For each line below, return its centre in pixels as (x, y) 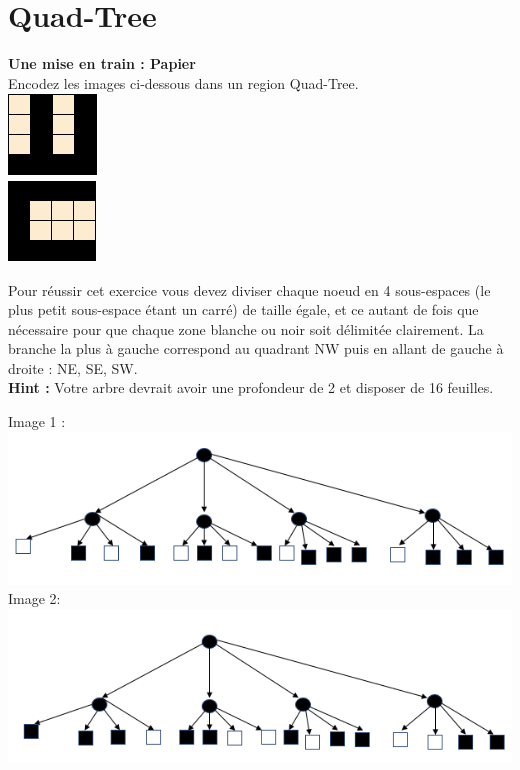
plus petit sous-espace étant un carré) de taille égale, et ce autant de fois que (243, 309)
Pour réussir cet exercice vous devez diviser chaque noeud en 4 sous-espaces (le (249, 289)
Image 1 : (37, 421)
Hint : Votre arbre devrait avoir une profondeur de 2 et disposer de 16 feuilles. (251, 387)
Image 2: (34, 598)
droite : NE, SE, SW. (73, 367)
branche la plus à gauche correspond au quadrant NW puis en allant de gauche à (256, 348)
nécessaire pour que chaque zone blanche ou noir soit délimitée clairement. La (246, 328)
